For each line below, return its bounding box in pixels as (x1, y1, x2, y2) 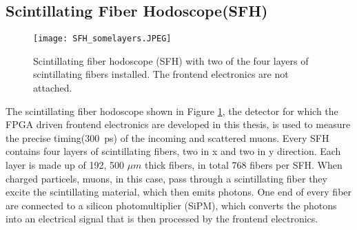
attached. (33, 81, 72, 95)
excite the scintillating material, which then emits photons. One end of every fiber (6, 185, 352, 199)
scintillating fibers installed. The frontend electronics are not (33, 67, 289, 81)
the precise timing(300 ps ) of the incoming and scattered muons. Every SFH (6, 130, 329, 145)
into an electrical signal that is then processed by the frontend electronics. (6, 211, 318, 226)
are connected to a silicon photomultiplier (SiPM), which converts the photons (6, 198, 337, 212)
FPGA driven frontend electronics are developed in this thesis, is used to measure (6, 117, 351, 132)
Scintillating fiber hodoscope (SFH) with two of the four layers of (33, 53, 309, 67)
